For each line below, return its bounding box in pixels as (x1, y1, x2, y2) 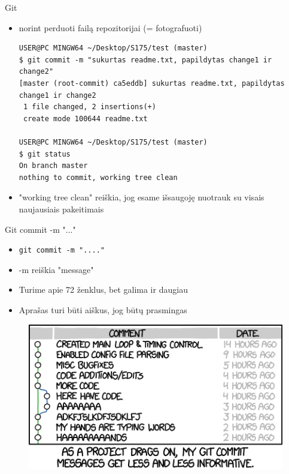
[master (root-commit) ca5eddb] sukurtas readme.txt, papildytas (19, 79, 285, 88)
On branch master (19, 161, 88, 170)
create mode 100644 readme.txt (23, 114, 148, 123)
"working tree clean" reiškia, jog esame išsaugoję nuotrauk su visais (19, 191, 264, 203)
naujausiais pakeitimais (19, 202, 104, 215)
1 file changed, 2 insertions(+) (23, 103, 156, 112)
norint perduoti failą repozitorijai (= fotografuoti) (19, 21, 202, 34)
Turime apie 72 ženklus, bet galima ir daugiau (19, 283, 188, 296)
